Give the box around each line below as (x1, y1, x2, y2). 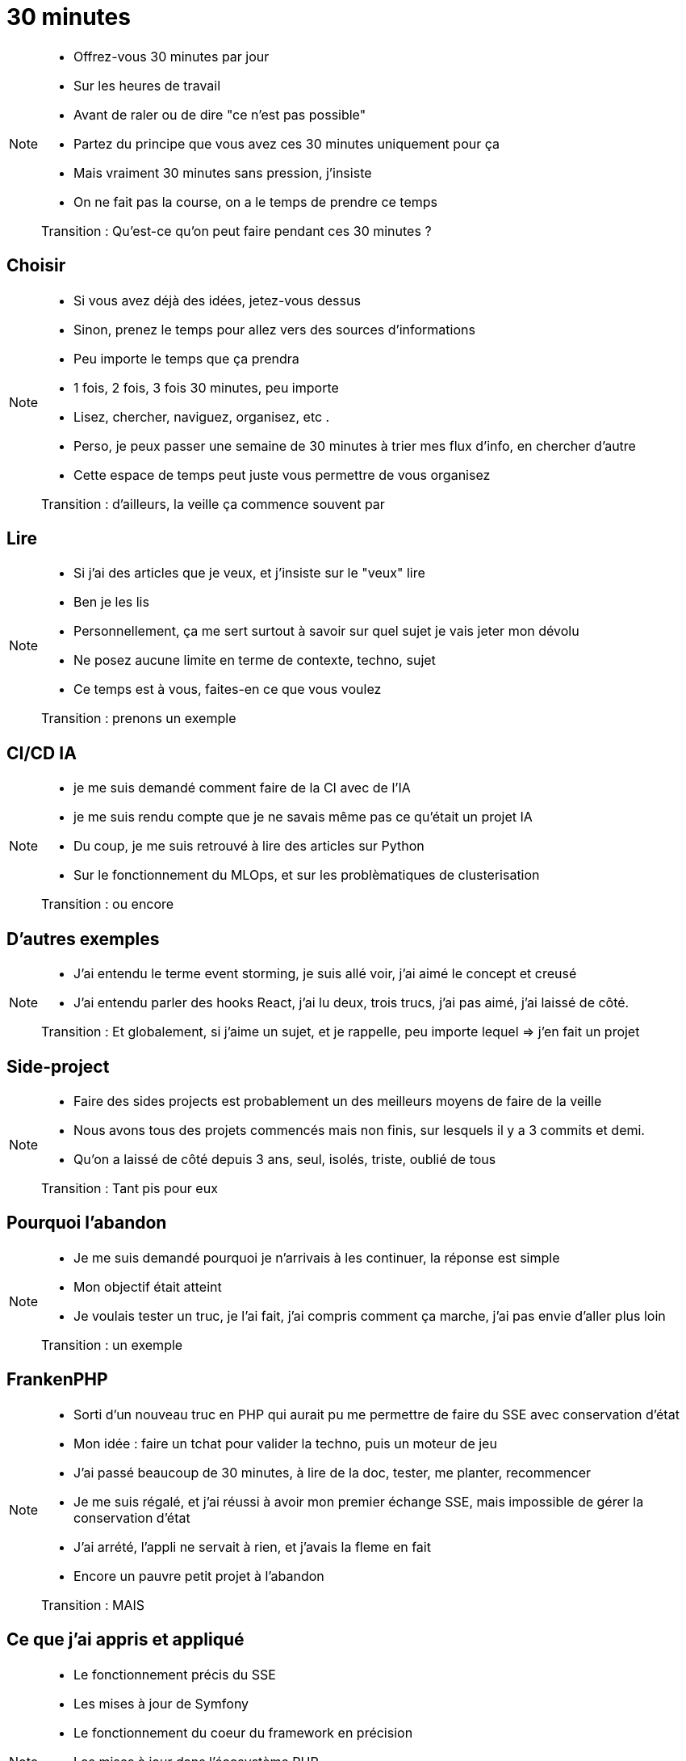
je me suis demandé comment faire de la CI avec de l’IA (73, 780, 411, 796)
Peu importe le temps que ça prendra (73, 350, 299, 367)
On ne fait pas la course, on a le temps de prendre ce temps (73, 193, 438, 210)
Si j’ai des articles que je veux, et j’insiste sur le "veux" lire (73, 565, 425, 582)
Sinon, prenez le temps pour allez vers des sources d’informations (73, 321, 475, 338)
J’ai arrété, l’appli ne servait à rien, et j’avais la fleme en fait (73, 1538, 431, 1555)
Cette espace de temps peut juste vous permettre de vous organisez (73, 466, 491, 483)
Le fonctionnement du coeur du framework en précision (73, 1724, 413, 1741)
